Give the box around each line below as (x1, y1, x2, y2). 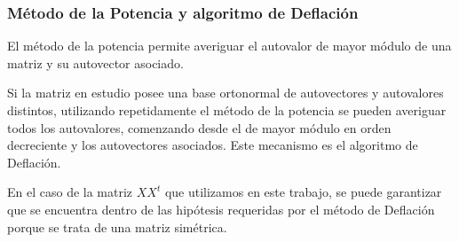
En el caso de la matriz (7, 183, 133, 201)
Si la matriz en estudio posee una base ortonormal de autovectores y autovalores (7, 83, 444, 102)
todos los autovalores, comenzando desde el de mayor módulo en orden (7, 118, 392, 137)
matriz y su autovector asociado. (7, 53, 184, 72)
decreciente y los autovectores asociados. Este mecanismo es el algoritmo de (7, 136, 418, 154)
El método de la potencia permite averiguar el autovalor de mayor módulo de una (7, 36, 452, 55)
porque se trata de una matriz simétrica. (7, 217, 227, 236)
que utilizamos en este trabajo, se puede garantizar (164, 183, 442, 201)
